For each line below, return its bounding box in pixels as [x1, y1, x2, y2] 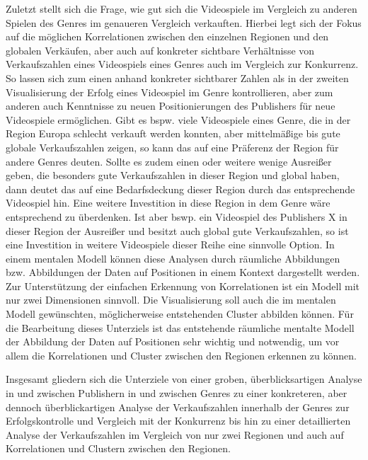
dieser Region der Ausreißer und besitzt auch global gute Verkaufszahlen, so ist [6, 223, 349, 238]
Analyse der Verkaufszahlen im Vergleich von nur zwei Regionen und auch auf [6, 427, 344, 442]
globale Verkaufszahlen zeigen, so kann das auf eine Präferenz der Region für [6, 139, 339, 154]
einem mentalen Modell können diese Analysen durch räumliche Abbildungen [6, 251, 340, 265]
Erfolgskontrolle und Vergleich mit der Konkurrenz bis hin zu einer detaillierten [6, 413, 351, 428]
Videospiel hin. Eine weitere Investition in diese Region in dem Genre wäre [6, 195, 330, 210]
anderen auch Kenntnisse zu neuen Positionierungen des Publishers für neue [6, 98, 335, 113]
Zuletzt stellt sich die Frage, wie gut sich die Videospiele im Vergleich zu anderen [6, 1, 357, 16]
